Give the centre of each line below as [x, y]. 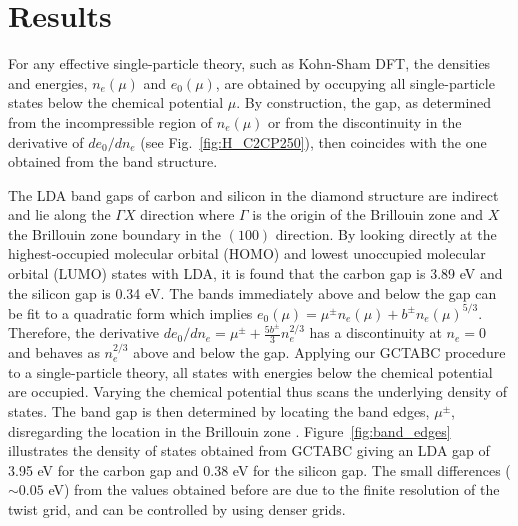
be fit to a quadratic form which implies [130, 312]
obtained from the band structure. [113, 161]
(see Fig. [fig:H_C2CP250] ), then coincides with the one [313, 141]
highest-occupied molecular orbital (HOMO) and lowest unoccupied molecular [247, 253]
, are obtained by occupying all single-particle [355, 82]
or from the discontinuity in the [365, 121]
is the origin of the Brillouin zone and [367, 214]
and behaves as [54, 352]
